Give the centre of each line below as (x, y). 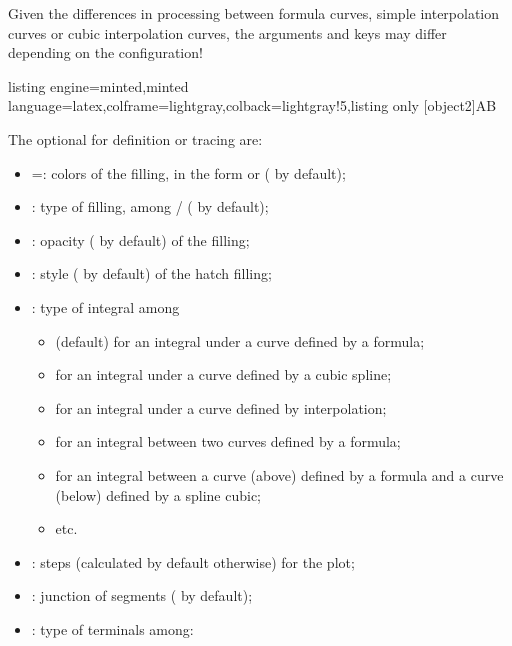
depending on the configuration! (105, 52)
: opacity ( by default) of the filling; (140, 239)
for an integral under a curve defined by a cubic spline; (223, 374)
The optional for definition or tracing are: (135, 138)
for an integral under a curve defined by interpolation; (221, 407)
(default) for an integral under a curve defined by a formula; (240, 340)
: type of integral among (105, 306)
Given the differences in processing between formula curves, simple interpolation (254, 13)
